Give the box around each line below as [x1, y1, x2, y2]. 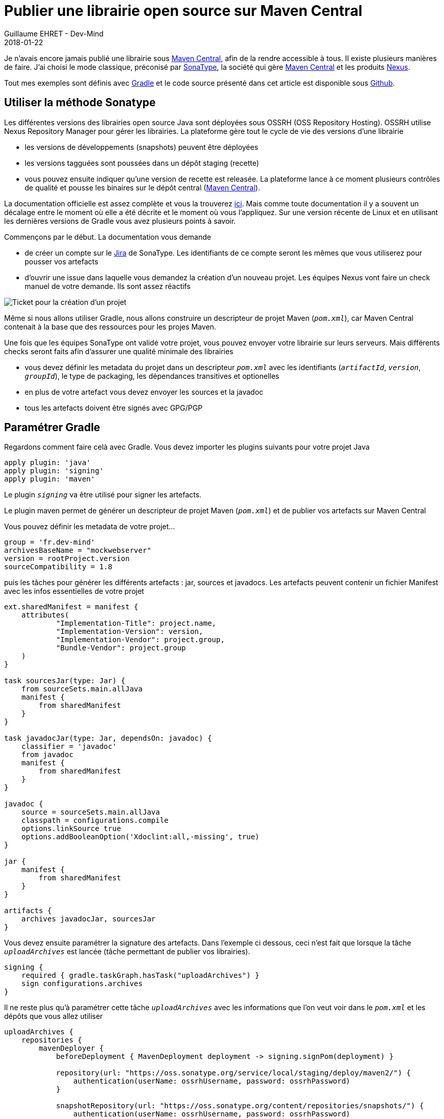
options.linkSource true [21, 824, 121, 833]
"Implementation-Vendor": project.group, [56, 635, 225, 644]
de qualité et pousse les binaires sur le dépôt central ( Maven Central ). [25, 183, 260, 192]
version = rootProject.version [4, 554, 130, 563]
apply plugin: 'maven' [4, 475, 95, 484]
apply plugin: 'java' [4, 458, 91, 467]
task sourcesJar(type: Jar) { [4, 677, 126, 685]
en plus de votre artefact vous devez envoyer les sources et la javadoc [25, 387, 263, 396]
